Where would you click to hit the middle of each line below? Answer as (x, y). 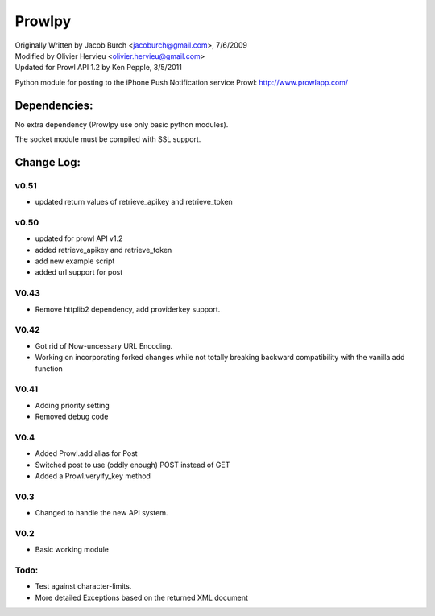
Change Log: (48, 162)
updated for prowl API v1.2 (79, 238)
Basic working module (72, 550)
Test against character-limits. (83, 586)
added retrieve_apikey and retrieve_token (104, 250)
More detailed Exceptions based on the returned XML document (142, 597)
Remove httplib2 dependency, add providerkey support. (128, 309)
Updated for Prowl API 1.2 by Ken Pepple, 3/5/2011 (99, 68)
